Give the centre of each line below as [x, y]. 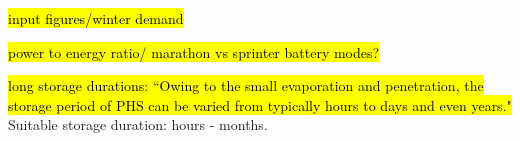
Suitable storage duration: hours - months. [138, 124]
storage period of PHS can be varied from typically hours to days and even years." [260, 104]
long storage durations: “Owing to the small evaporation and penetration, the [246, 85]
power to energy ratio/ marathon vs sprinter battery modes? [194, 51]
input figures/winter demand [96, 18]
